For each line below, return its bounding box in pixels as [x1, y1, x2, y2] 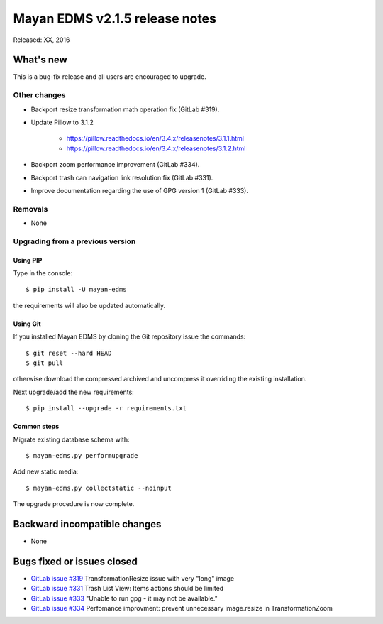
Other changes [13, 90, 66, 100]
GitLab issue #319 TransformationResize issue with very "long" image [30, 574, 235, 582]
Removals [13, 204, 48, 214]
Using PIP [13, 256, 43, 264]
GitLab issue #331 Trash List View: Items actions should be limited [30, 584, 224, 593]
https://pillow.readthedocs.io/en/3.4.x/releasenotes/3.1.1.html [66, 134, 245, 143]
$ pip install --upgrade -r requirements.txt [26, 405, 187, 412]
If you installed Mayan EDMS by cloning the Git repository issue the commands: [13, 332, 246, 341]
